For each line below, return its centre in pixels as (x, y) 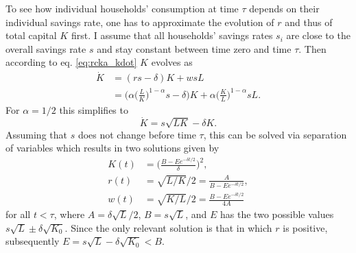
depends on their (284, 8)
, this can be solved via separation (275, 134)
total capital (31, 35)
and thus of (309, 22)
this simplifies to (94, 109)
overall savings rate (46, 48)
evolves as (172, 62)
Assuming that (36, 134)
